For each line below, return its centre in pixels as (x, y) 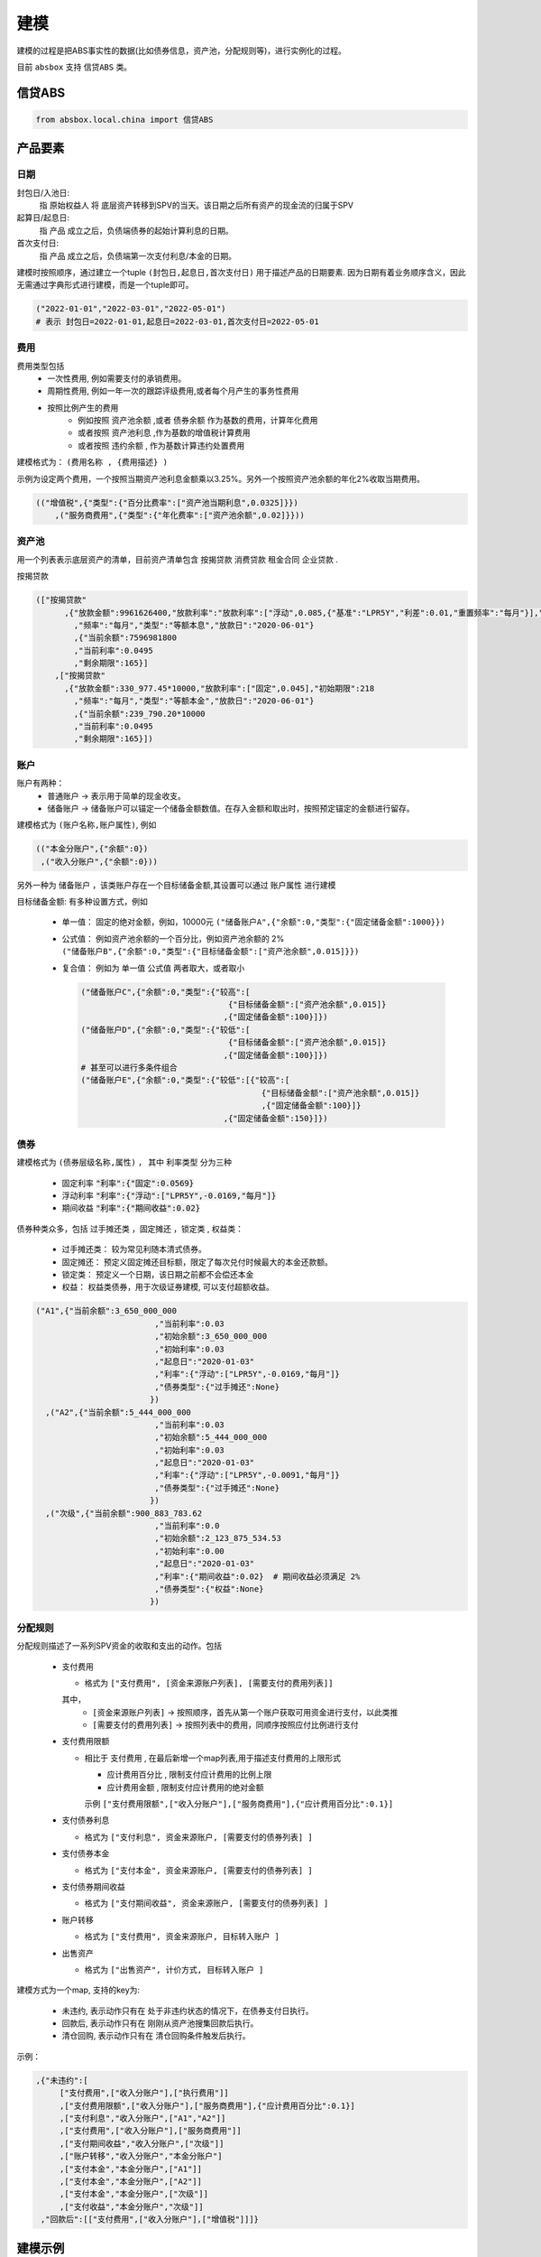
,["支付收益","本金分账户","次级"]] (131, 2206)
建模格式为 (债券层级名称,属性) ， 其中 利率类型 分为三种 (124, 1162)
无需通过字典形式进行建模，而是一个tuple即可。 (105, 285)
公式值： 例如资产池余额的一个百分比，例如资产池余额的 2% (173, 938)
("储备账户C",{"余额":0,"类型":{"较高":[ (165, 992)
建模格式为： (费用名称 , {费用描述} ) (92, 462)
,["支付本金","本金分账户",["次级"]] (134, 2194)
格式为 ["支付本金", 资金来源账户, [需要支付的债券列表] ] (198, 1870)
